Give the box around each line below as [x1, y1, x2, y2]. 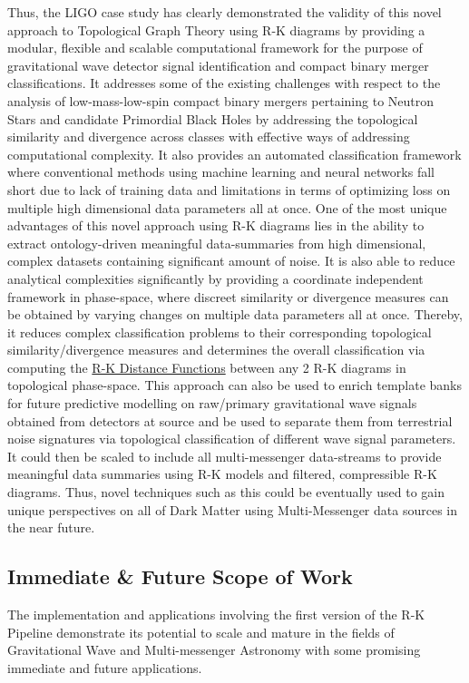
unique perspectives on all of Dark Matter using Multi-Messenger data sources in [7, 500, 457, 519]
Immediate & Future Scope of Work [7, 562, 353, 590]
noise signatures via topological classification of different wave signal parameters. [7, 429, 456, 448]
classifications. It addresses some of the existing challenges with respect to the [7, 73, 441, 93]
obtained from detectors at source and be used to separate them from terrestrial [7, 411, 453, 430]
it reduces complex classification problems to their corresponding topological [7, 322, 432, 341]
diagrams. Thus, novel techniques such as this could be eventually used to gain [7, 483, 445, 502]
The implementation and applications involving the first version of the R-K [7, 605, 425, 624]
